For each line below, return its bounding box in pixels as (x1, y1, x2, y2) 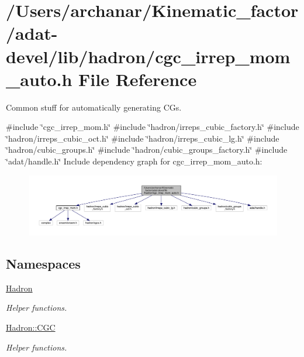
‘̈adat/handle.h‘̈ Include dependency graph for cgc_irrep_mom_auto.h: (6, 155, 262, 167)
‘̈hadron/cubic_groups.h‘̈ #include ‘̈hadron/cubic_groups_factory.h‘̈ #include (6, 143, 288, 156)
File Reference (78, 67, 197, 91)
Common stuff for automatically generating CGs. (6, 101, 182, 113)
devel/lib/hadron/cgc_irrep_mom (6, 44, 291, 68)
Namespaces (6, 254, 81, 272)
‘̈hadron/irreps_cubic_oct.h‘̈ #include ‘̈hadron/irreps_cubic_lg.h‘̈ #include (6, 132, 279, 144)
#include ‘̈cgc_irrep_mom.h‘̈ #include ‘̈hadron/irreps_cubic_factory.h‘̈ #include (6, 121, 299, 133)
